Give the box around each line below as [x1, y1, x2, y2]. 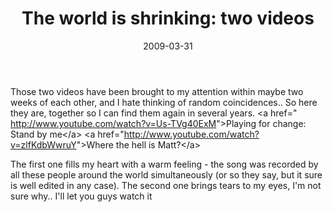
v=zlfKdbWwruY [10, 138, 77, 151]
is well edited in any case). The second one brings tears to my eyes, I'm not [10, 179, 322, 191]
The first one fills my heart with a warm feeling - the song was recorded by [10, 158, 319, 170]
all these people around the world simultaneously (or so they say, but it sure [10, 168, 323, 181]
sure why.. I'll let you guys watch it [10, 190, 153, 202]
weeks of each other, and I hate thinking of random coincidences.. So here [10, 96, 318, 108]
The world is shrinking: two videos [21, 7, 315, 30]
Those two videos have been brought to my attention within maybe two [10, 85, 304, 97]
